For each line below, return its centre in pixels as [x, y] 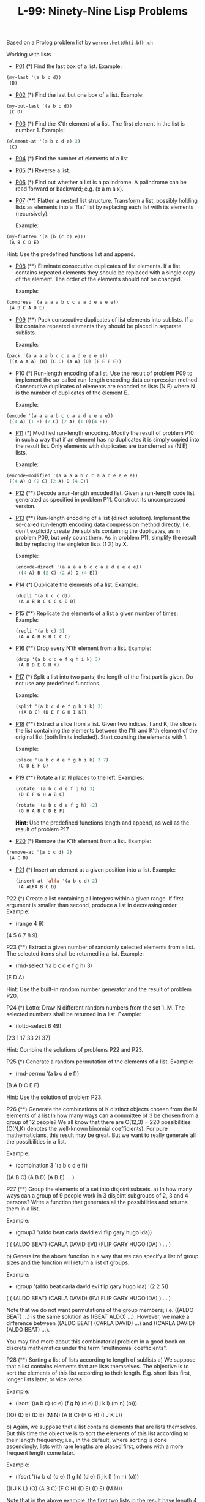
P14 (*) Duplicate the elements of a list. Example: [77, 584]
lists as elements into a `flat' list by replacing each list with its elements [104, 207]
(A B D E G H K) [39, 665]
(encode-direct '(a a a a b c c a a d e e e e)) [78, 567]
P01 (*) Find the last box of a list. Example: [69, 66]
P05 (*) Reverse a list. [43, 170]
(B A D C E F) [23, 1085]
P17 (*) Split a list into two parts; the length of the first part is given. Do [104, 677]
